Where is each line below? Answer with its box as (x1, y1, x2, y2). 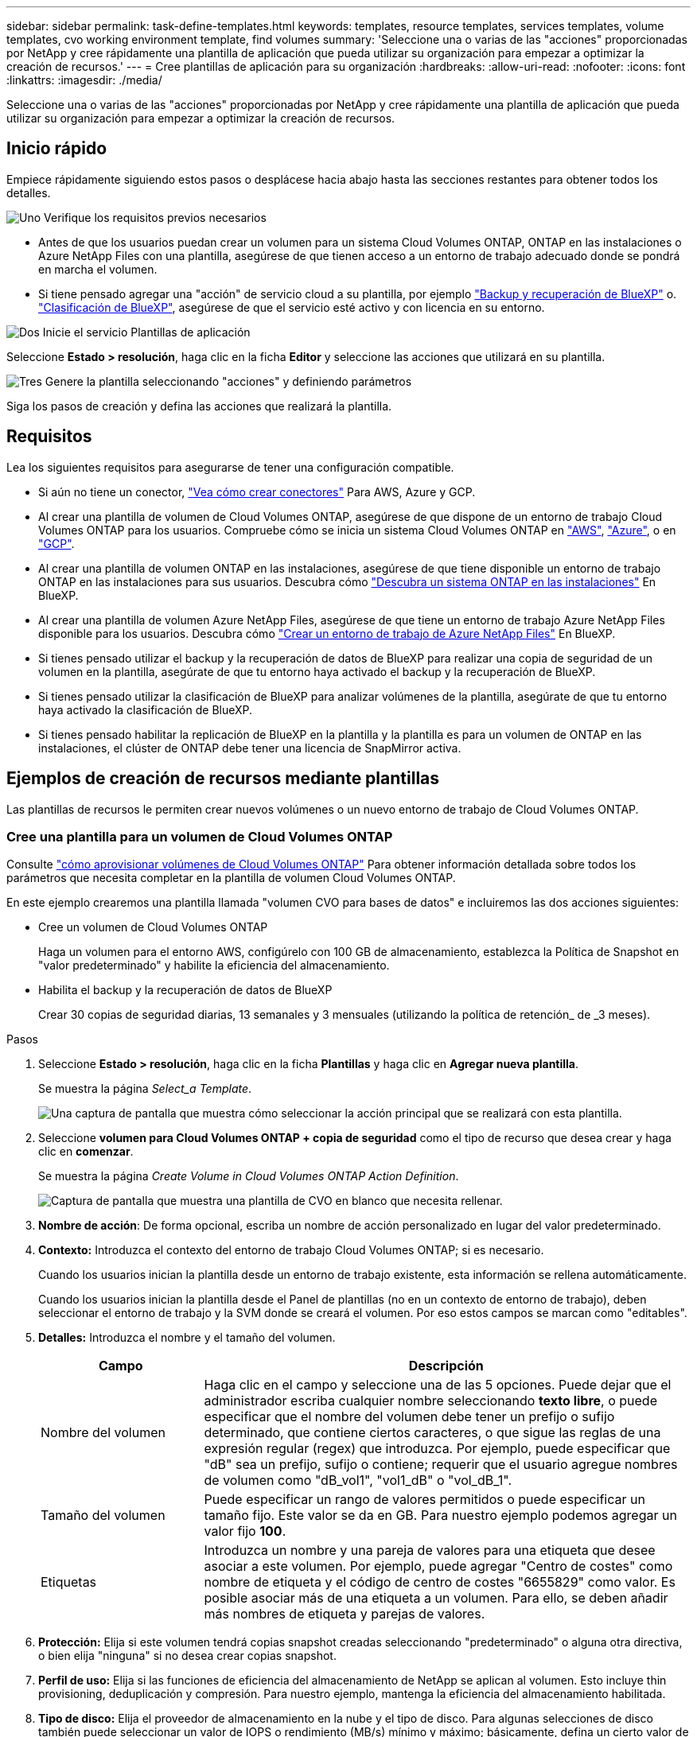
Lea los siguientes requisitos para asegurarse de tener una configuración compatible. (6, 460, 454, 474)
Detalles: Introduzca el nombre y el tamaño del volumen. (38, 1331, 336, 1345)
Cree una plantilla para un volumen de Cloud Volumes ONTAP (6, 828, 393, 845)
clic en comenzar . (38, 1144, 134, 1159)
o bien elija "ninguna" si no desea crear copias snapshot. (38, 1649, 337, 1663)
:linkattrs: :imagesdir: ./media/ (6, 73, 162, 87)
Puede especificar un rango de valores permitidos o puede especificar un (204, 1491, 645, 1508)
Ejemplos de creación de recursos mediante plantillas (6, 768, 440, 789)
